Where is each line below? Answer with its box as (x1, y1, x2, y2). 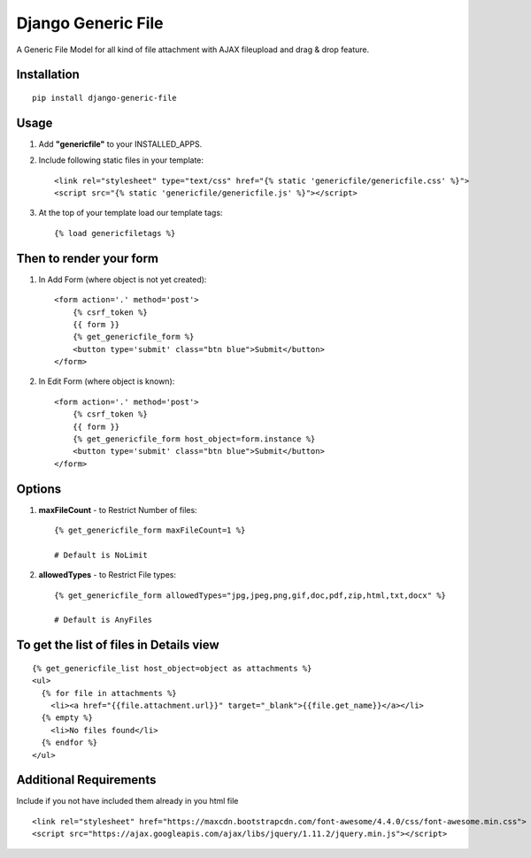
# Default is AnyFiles (54, 615, 153, 625)
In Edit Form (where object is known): (38, 376, 175, 387)
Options (16, 481, 62, 496)
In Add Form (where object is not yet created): (38, 274, 207, 285)
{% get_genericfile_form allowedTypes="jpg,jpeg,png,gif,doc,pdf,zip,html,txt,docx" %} (54, 590, 447, 601)
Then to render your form (16, 250, 159, 265)
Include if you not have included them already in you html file (16, 796, 239, 807)
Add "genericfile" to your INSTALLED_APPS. (38, 138, 203, 149)
